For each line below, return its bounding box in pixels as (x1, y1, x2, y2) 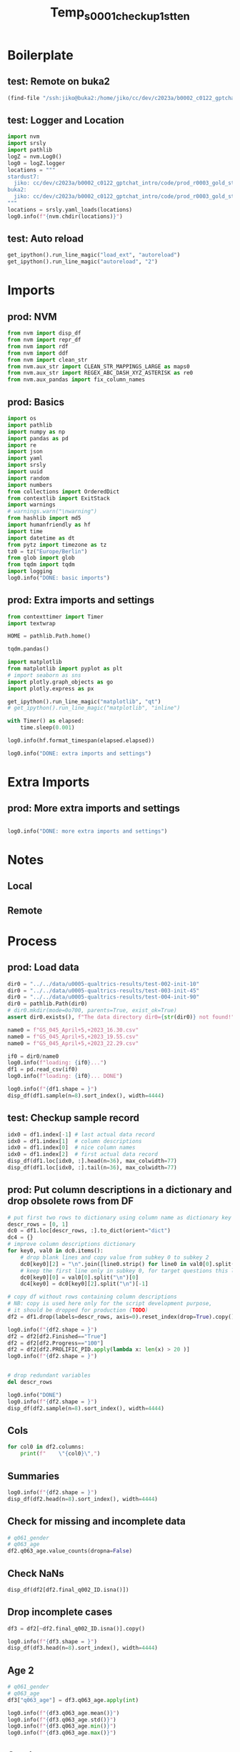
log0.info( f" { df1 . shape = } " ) (7, 1086, 98, 1093)
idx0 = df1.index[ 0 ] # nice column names (7, 1144, 136, 1152)
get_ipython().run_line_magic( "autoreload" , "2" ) (7, 258, 159, 265)
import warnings (7, 501, 56, 508)
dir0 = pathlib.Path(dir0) (7, 1000, 88, 1008)
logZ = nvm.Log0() (7, 153, 62, 160)
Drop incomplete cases (7, 1606, 113, 1618)
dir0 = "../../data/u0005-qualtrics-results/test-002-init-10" (7, 980, 200, 987)
